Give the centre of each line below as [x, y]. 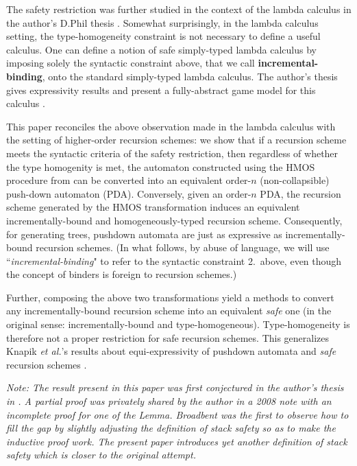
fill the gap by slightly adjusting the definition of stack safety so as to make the [171, 428]
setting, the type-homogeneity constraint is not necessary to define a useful [163, 36]
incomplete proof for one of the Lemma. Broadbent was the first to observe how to [177, 414]
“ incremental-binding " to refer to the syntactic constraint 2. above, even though [174, 260]
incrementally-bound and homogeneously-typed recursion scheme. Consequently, [174, 220]
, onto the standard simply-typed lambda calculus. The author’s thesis [190, 76]
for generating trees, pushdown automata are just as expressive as [144, 234]
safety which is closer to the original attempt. [101, 455]
